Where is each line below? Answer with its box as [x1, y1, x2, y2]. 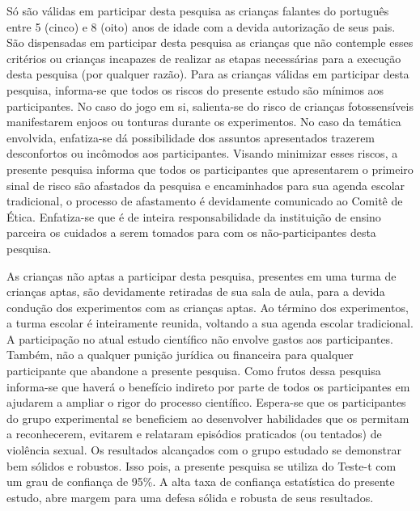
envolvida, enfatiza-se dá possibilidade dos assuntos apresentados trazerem [6, 129, 375, 146]
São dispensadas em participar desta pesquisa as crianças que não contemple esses [6, 34, 414, 51]
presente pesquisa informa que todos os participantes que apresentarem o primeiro [6, 160, 414, 177]
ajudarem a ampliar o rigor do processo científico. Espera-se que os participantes [6, 394, 406, 411]
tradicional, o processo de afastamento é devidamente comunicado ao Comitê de [6, 192, 403, 209]
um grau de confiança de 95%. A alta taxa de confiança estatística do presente [6, 473, 395, 490]
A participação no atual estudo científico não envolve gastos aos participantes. [6, 330, 394, 347]
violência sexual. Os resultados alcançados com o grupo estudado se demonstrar [6, 441, 402, 458]
